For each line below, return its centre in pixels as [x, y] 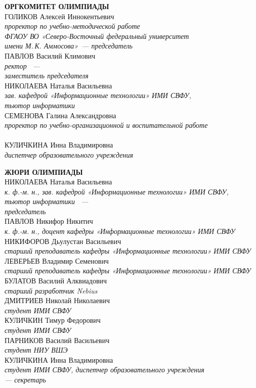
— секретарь [25, 379]
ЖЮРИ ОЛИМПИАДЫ [44, 172]
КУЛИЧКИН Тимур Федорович [53, 320]
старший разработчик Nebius [51, 290]
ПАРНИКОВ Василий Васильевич [57, 340]
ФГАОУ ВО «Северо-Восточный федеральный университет [97, 36]
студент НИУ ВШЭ [36, 350]
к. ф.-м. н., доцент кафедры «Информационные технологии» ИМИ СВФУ [120, 231]
